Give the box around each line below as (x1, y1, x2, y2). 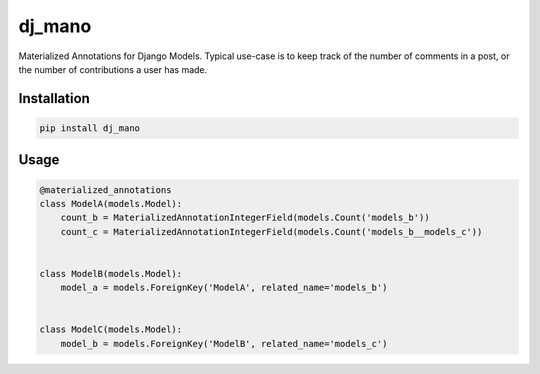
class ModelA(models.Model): (39, 198, 183, 209)
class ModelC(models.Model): (39, 324, 183, 335)
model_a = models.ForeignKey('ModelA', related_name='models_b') (60, 282, 388, 294)
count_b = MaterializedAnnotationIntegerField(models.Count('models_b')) (60, 212, 430, 224)
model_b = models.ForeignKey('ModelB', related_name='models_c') (60, 338, 388, 349)
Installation (18, 90, 90, 107)
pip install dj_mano (39, 122, 140, 134)
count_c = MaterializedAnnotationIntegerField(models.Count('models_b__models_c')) (60, 226, 483, 237)
